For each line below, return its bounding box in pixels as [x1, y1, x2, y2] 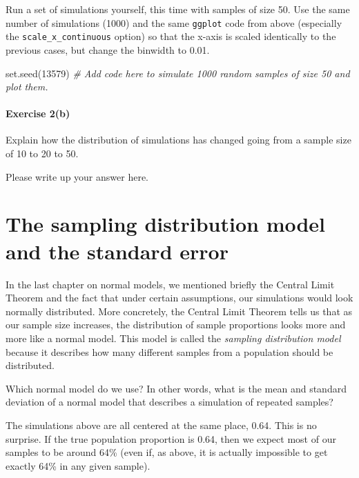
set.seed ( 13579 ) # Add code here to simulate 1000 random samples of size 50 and [6, 66, 350, 80]
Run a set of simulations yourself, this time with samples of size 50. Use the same [6, 2, 350, 16]
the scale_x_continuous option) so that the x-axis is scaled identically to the [6, 29, 336, 43]
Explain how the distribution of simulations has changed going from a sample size [6, 132, 351, 147]
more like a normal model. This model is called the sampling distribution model [6, 330, 341, 345]
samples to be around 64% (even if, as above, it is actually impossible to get [6, 445, 328, 459]
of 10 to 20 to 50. [6, 146, 79, 161]
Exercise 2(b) [6, 106, 70, 121]
